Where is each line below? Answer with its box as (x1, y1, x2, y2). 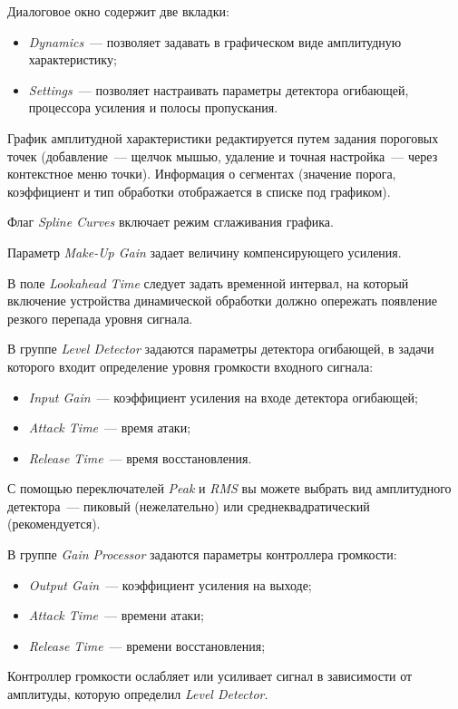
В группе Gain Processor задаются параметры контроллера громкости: (7, 545, 397, 564)
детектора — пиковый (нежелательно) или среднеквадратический (7, 496, 370, 515)
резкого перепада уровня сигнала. (7, 308, 193, 327)
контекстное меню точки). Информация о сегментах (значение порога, (7, 164, 396, 183)
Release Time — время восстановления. (28, 448, 252, 467)
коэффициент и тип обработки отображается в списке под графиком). (7, 181, 391, 200)
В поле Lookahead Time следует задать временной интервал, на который (7, 273, 409, 292)
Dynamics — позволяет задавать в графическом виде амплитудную (28, 32, 402, 51)
